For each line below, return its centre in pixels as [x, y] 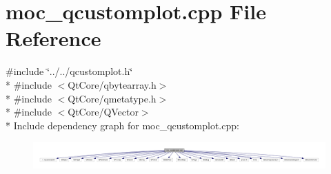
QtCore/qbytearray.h [112, 84]
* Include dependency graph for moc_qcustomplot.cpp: [122, 125]
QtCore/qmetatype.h [112, 98]
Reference [53, 38]
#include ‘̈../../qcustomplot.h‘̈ [69, 71]
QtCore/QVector [103, 112]
